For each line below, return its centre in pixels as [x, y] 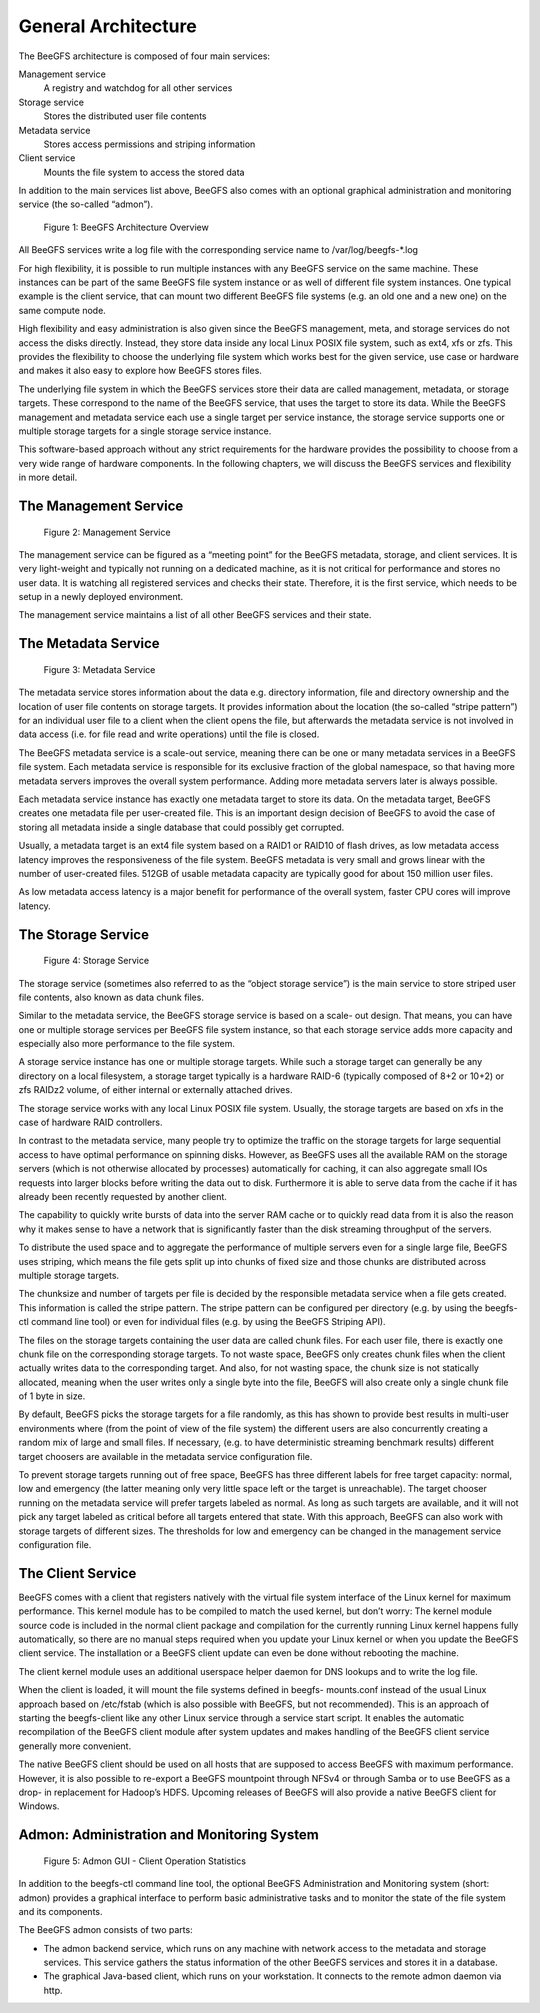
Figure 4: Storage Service [96, 961]
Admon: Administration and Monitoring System [168, 1835]
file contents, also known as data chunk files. [111, 997]
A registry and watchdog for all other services [138, 88]
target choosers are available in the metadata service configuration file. [165, 1456]
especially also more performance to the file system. [126, 1044]
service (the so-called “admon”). [86, 204]
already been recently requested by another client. [122, 1196]
